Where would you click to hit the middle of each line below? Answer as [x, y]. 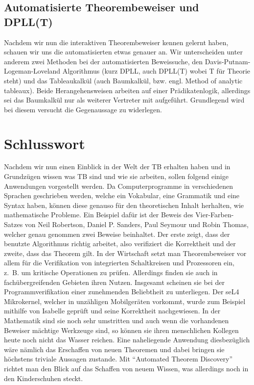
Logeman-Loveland [32, 71]
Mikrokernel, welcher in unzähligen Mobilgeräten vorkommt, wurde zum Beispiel [125, 301]
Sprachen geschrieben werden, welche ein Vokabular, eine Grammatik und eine [122, 195]
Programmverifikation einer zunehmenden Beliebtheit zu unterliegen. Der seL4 [122, 292]
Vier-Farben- [215, 215]
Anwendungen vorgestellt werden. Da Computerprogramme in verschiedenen [119, 186]
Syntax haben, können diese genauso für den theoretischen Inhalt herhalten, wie [124, 205]
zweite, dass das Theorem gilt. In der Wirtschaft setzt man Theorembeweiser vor [125, 253]
